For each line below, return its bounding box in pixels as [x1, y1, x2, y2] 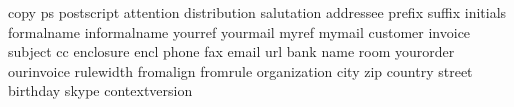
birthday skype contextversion [8, 80, 193, 101]
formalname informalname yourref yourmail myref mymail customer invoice [8, 21, 471, 42]
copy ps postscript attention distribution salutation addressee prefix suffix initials [8, 2, 507, 22]
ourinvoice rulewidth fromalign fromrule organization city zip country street [8, 60, 473, 81]
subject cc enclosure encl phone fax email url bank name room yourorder [8, 41, 455, 62]
